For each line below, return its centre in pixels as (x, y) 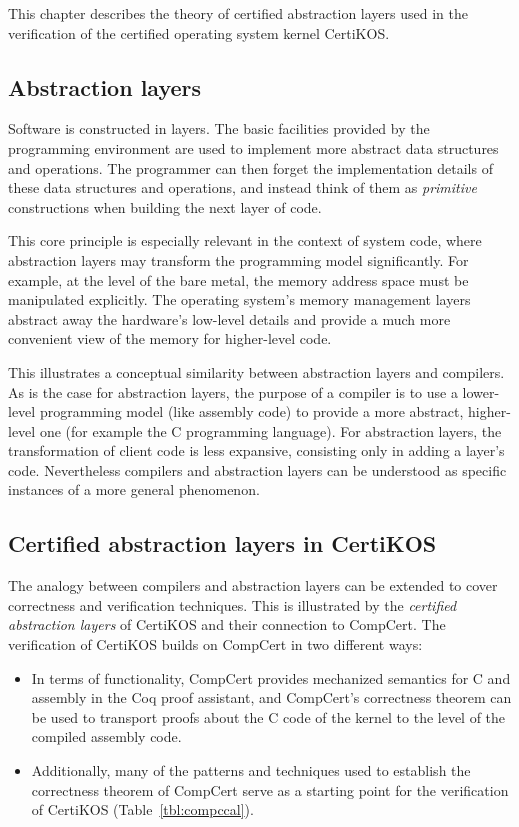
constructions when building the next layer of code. (165, 206)
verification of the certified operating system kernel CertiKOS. (199, 32)
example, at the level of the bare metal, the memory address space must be (238, 279)
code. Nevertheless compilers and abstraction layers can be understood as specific (257, 469)
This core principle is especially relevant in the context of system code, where (245, 240)
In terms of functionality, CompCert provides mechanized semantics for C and (271, 677)
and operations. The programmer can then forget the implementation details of (250, 167)
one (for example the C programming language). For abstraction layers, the (270, 430)
